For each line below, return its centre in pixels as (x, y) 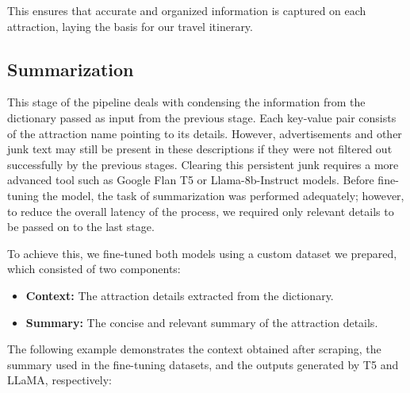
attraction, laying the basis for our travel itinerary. (130, 26)
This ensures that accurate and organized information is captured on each (187, 10)
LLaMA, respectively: (59, 380)
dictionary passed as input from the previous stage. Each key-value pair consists (202, 117)
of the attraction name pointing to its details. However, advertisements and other (205, 133)
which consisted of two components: (94, 269)
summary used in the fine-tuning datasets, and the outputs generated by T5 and (203, 364)
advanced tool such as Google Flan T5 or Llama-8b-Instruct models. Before (191, 180)
